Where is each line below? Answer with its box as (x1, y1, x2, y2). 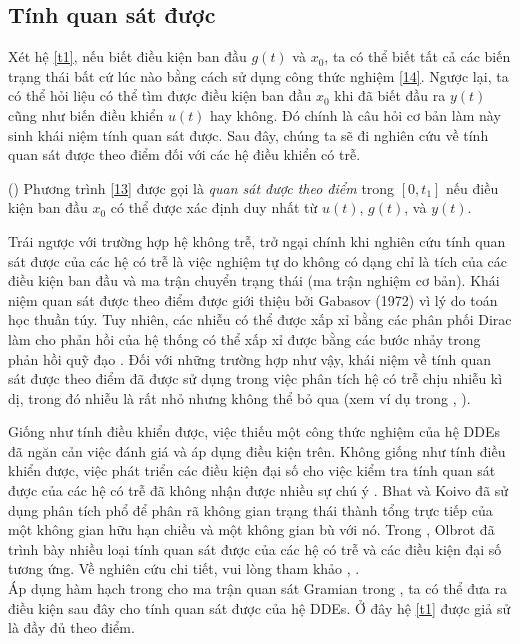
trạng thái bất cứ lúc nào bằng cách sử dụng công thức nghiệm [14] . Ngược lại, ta (8, 65, 509, 86)
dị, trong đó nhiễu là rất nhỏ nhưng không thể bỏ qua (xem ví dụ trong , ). (8, 387, 471, 408)
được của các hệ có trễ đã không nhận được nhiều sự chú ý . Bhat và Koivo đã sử (8, 480, 509, 501)
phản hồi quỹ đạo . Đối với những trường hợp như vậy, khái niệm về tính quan (8, 348, 491, 369)
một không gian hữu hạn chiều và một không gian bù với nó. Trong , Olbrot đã (8, 519, 495, 540)
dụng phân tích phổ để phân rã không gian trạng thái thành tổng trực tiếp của (8, 499, 493, 520)
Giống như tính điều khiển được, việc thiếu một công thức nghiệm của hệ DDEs (8, 421, 500, 442)
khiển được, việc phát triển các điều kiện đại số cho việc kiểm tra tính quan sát (8, 460, 496, 481)
